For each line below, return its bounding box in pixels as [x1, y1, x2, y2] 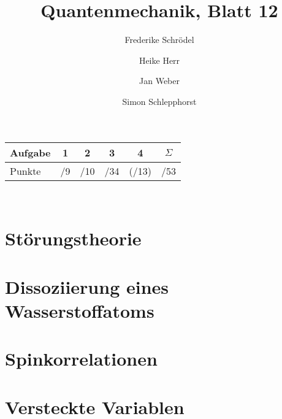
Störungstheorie [5, 226, 142, 251]
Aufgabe [10, 145, 51, 160]
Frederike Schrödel [124, 33, 194, 46]
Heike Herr [139, 53, 180, 66]
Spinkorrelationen [5, 346, 158, 371]
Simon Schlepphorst [122, 94, 197, 107]
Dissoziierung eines [5, 274, 169, 299]
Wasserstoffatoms [5, 298, 154, 323]
